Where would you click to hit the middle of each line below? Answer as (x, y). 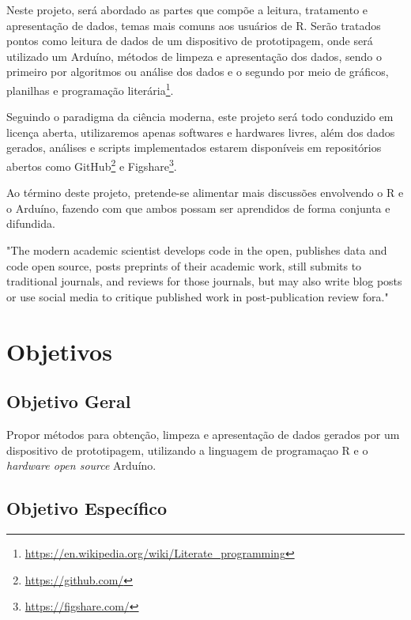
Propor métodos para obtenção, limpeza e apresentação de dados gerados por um (203, 434)
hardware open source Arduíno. (81, 465)
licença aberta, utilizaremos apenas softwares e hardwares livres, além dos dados (201, 132)
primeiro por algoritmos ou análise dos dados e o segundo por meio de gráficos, (198, 72)
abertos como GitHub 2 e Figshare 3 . (92, 165)
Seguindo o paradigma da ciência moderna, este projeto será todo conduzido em (200, 117)
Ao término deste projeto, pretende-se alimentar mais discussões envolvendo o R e (205, 193)
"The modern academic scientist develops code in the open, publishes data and (197, 250)
